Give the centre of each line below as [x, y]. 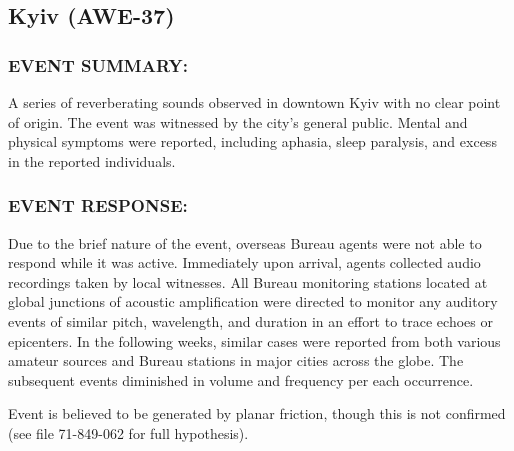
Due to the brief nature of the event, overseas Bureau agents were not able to [245, 242]
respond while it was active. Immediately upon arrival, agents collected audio [244, 262]
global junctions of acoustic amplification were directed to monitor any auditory [253, 301]
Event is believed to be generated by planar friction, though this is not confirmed [257, 413]
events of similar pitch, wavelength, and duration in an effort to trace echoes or [250, 320]
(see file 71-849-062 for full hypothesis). [128, 432]
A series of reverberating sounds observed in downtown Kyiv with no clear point [254, 102]
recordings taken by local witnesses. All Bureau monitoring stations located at [248, 281]
